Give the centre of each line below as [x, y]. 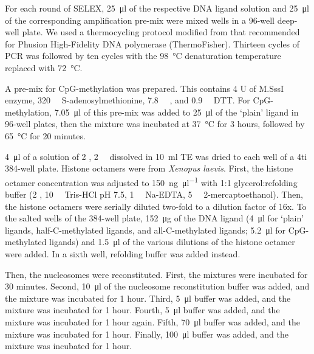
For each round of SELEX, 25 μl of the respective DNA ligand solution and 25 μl [157, 8]
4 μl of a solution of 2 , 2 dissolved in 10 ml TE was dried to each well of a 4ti [156, 156]
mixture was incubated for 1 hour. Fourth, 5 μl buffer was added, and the [142, 310]
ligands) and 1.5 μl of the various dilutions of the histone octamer [172, 242]
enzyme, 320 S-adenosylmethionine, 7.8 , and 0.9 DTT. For [128, 100]
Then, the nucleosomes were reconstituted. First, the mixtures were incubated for [156, 274]
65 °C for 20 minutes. [45, 135]
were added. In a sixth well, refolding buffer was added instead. [123, 253]
